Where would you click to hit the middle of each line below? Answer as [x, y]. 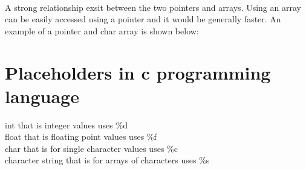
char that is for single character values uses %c [91, 148]
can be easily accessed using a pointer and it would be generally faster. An [143, 19]
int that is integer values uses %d [66, 124]
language [42, 96]
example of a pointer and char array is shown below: [102, 30]
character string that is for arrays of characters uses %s [107, 160]
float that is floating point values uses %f [81, 137]
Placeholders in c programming [138, 72]
